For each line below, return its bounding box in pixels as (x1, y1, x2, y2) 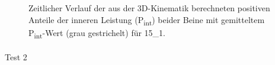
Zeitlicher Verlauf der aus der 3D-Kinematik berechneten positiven (28, 2, 270, 14)
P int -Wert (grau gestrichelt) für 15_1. (28, 26, 166, 40)
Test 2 (5, 51, 27, 63)
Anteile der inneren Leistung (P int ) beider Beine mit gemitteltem (28, 13, 265, 27)
